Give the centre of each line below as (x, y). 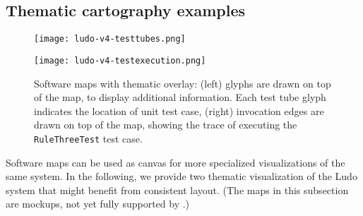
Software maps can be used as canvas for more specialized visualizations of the (175, 162)
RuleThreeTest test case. (88, 138)
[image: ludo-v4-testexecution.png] (120, 60)
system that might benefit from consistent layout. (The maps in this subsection (177, 190)
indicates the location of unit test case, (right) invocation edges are (179, 110)
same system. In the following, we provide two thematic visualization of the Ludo (181, 176)
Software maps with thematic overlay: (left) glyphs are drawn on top (183, 83)
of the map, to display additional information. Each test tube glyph (180, 97)
